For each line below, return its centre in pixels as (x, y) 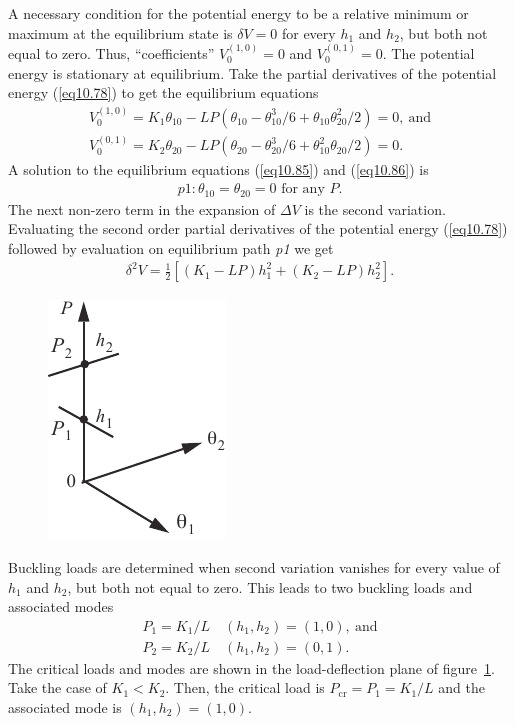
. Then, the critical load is (245, 687)
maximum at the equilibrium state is (120, 32)
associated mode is (65, 706)
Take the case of (57, 687)
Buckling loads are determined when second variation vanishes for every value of (254, 566)
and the (461, 687)
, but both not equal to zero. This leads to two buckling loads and (270, 586)
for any (303, 189)
